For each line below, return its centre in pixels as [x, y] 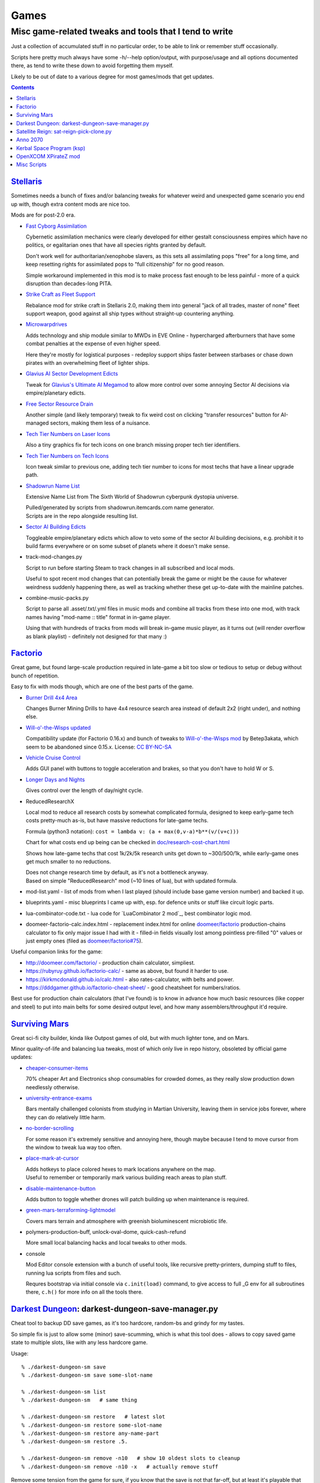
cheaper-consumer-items [57, 1068]
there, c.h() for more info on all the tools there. [84, 1292]
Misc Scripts [31, 165]
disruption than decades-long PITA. [69, 283]
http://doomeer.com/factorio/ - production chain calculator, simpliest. [111, 962]
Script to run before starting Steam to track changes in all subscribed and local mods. [130, 568]
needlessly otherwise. [52, 1087]
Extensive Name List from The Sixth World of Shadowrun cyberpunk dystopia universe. [132, 497]
